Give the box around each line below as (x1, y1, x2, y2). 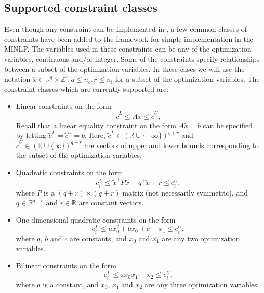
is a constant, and (43, 279, 99, 289)
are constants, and (69, 233, 127, 243)
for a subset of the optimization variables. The (115, 74, 260, 84)
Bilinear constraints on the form (16, 260, 116, 271)
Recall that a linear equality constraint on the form (16, 119, 177, 130)
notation (4, 74, 31, 84)
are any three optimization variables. (144, 279, 259, 289)
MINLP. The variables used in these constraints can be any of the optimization (4, 43, 251, 54)
